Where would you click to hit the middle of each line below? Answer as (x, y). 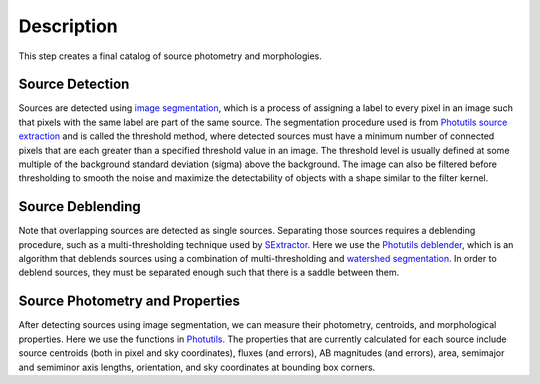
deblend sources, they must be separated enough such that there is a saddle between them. (209, 272)
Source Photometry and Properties (129, 301)
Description (68, 26)
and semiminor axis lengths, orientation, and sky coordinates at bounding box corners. (197, 367)
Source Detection (74, 84)
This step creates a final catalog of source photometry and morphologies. (170, 56)
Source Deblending (80, 206)
